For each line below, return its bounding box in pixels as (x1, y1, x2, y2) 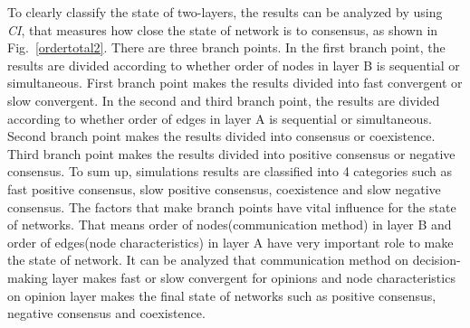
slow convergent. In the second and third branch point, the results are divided (7, 90, 440, 109)
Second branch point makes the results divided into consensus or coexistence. (7, 127, 436, 145)
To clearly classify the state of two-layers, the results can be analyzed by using (7, 3, 443, 21)
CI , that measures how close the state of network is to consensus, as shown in (7, 20, 438, 39)
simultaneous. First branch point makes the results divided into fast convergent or (7, 73, 463, 92)
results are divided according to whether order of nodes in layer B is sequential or (7, 55, 460, 74)
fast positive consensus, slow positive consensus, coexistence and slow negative (7, 179, 441, 198)
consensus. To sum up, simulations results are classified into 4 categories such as (7, 162, 453, 181)
